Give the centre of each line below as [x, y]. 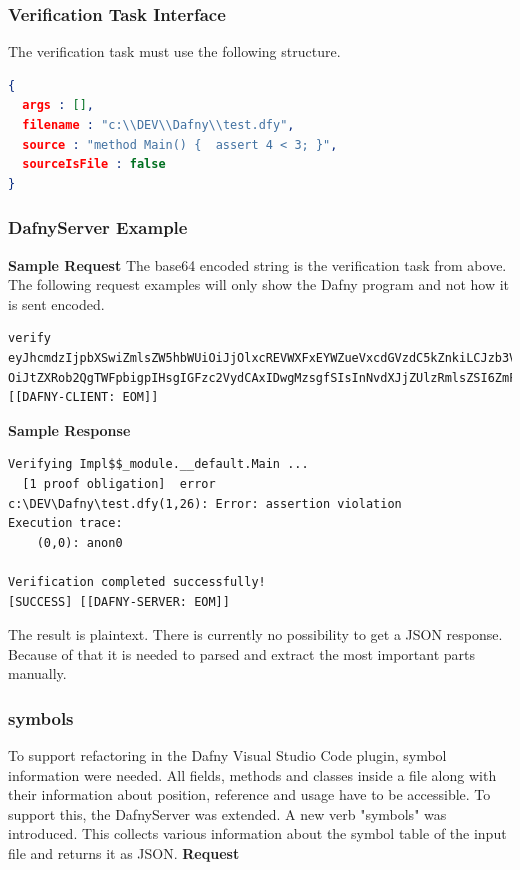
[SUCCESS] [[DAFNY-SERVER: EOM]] [119, 601]
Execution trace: [65, 523]
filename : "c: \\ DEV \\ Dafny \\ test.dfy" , [158, 125]
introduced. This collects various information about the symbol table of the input [257, 833]
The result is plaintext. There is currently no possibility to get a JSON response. [255, 634]
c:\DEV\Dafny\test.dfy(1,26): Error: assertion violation [205, 503]
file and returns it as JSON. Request [124, 853]
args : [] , [58, 105]
